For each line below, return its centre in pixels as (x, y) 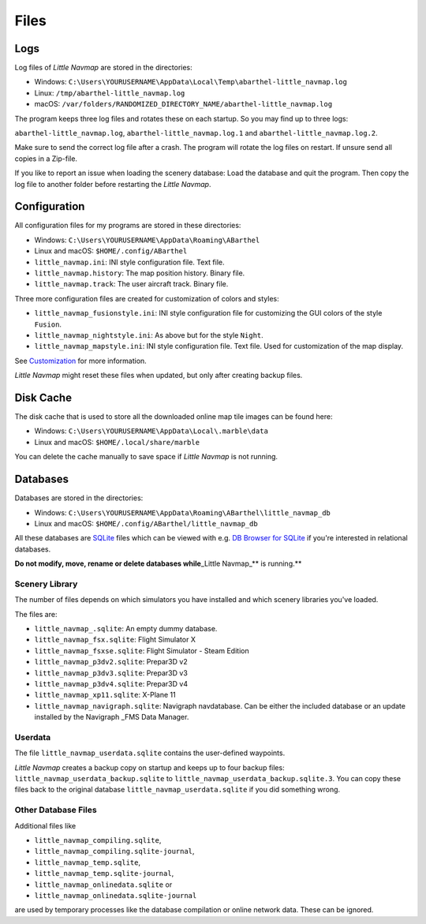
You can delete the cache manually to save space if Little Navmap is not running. (146, 457)
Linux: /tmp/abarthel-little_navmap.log (110, 93)
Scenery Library (46, 584)
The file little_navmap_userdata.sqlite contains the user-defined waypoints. (150, 753)
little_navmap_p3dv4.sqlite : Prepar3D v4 (111, 683)
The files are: (36, 614)
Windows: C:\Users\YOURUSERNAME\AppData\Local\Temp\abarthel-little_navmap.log (191, 82)
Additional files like (45, 825)
